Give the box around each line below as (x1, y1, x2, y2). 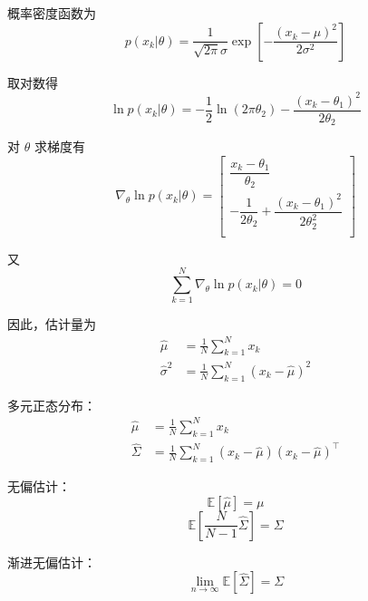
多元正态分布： (7, 395, 96, 414)
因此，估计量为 (7, 315, 96, 334)
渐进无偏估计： (7, 552, 96, 571)
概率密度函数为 (7, 4, 96, 22)
